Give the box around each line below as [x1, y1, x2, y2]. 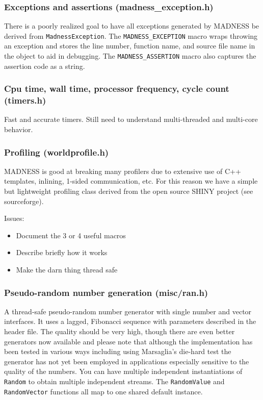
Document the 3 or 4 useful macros [16, 230, 126, 240]
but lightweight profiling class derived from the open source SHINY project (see [4, 186, 253, 196]
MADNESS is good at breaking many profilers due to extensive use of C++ [4, 165, 241, 176]
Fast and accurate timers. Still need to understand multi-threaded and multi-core [4, 114, 258, 124]
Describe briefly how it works [16, 247, 108, 258]
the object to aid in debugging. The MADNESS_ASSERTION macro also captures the [4, 51, 256, 61]
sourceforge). [4, 195, 44, 206]
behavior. [4, 124, 33, 135]
